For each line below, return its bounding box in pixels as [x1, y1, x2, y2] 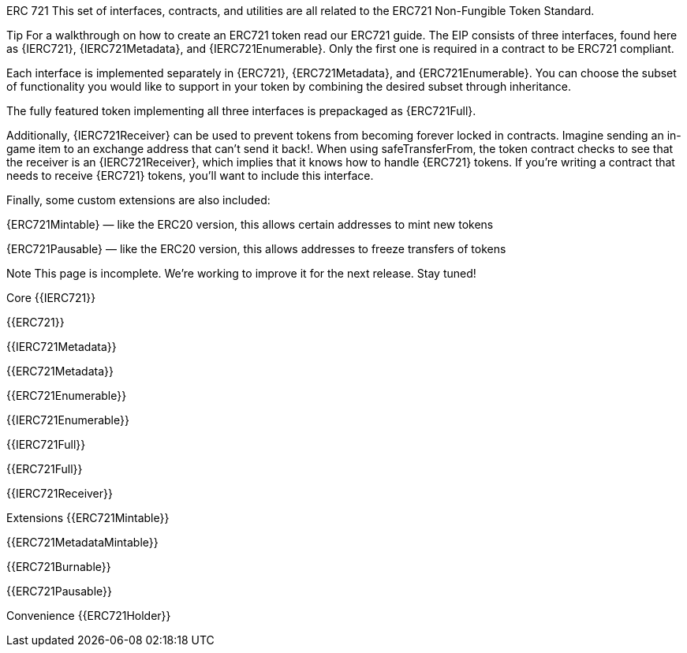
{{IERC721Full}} [6, 438, 86, 451]
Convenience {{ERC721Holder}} [6, 609, 171, 622]
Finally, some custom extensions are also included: [6, 193, 271, 207]
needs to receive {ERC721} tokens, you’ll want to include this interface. [6, 169, 374, 182]
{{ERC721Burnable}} [6, 560, 111, 573]
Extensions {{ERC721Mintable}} [6, 511, 170, 524]
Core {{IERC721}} [6, 291, 96, 304]
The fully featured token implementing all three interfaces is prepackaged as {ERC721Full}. [6, 104, 476, 118]
